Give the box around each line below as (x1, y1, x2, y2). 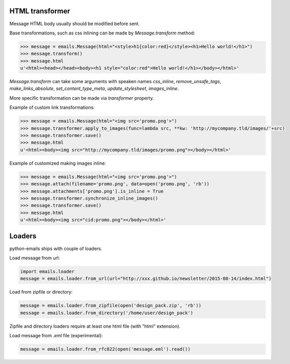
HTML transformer (9, 7, 70, 15)
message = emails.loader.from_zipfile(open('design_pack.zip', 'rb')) (20, 303, 202, 309)
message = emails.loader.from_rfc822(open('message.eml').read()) (20, 347, 191, 352)
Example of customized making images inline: (9, 160, 106, 166)
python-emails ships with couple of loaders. (9, 245, 102, 252)
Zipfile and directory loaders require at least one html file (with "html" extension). (9, 323, 181, 329)
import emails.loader (20, 269, 75, 274)
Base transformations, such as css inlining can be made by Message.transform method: (9, 30, 195, 36)
